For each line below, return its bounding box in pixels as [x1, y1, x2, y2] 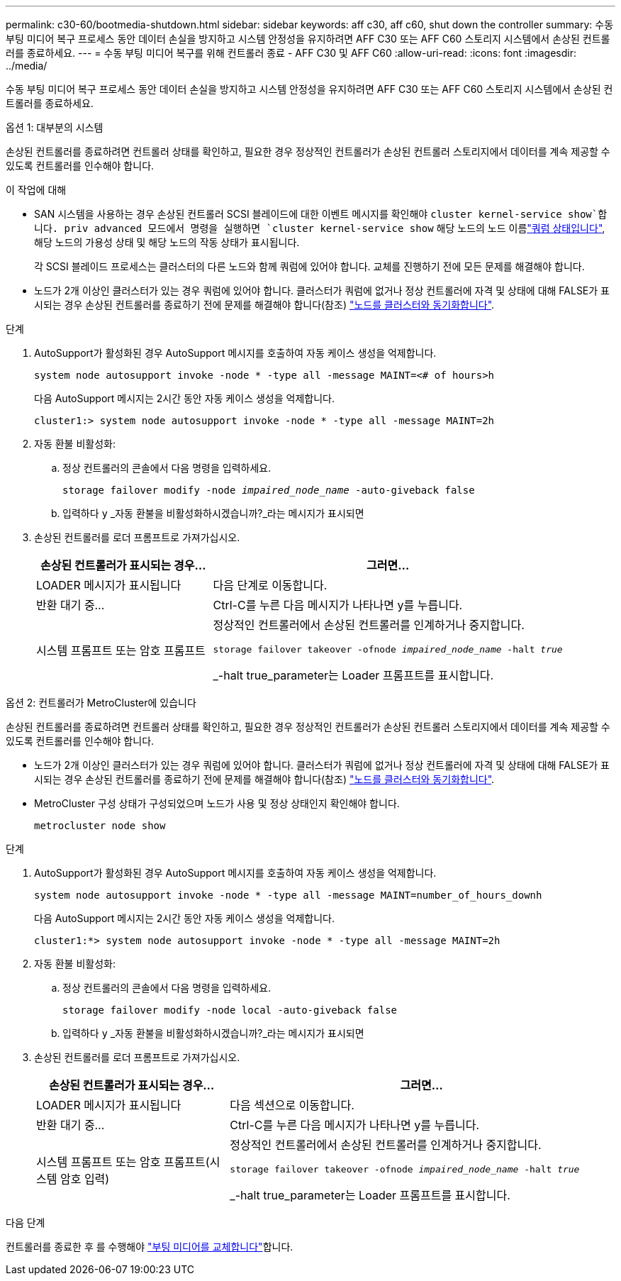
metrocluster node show [34, 820, 166, 831]
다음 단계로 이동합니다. [213, 578, 328, 592]
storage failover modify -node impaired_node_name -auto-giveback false [62, 484, 475, 496]
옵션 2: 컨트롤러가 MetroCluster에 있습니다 [6, 697, 196, 709]
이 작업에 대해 [6, 184, 67, 196]
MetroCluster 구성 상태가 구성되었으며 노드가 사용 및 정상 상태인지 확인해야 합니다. [34, 797, 400, 809]
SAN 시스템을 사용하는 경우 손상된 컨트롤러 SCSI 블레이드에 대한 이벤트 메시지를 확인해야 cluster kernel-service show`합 [34, 208, 608, 220]
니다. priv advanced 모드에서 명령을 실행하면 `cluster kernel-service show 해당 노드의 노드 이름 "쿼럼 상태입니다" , [34, 222, 605, 234]
